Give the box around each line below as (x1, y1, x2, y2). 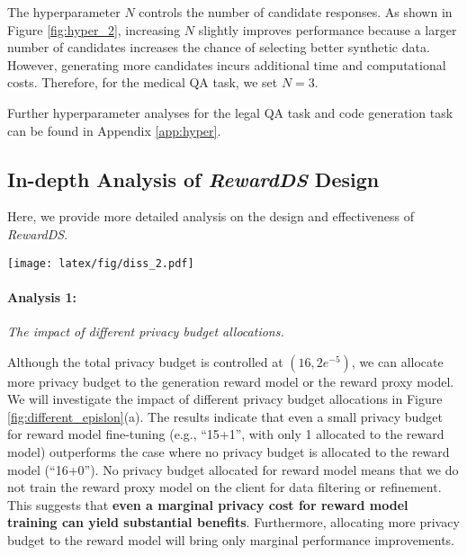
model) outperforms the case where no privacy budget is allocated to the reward (7, 442, 450, 461)
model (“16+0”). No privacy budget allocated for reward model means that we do (7, 460, 459, 479)
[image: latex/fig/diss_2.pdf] (7, 256, 194, 270)
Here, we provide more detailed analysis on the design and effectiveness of (7, 207, 414, 226)
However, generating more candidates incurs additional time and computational (7, 55, 446, 74)
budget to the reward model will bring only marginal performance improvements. (7, 530, 454, 549)
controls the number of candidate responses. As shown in (139, 3, 453, 21)
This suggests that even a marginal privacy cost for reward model (7, 495, 409, 514)
